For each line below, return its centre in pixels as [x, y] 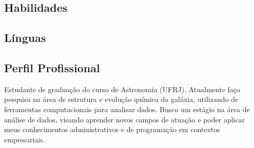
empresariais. [25, 139]
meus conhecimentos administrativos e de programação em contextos [112, 129]
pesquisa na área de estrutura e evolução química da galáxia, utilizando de [121, 99]
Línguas [25, 38]
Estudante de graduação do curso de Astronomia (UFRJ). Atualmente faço [122, 89]
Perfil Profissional [52, 67]
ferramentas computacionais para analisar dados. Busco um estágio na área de [127, 109]
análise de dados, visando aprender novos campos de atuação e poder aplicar [125, 119]
